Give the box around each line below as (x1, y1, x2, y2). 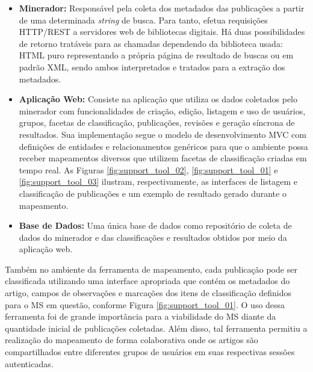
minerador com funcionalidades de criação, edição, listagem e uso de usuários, (19, 104, 306, 117)
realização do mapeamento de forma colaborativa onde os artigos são (5, 333, 258, 346)
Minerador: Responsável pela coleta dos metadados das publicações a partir (19, 2, 305, 14)
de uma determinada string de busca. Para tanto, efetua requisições (19, 13, 268, 26)
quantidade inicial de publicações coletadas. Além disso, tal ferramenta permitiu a (5, 321, 308, 334)
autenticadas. (5, 357, 54, 370)
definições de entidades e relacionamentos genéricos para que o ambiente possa (19, 140, 308, 152)
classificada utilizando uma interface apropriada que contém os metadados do (5, 274, 290, 287)
